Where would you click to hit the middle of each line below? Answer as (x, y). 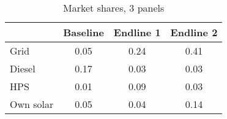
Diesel (23, 68)
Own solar (32, 104)
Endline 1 (137, 32)
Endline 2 (194, 32)
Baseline (84, 32)
